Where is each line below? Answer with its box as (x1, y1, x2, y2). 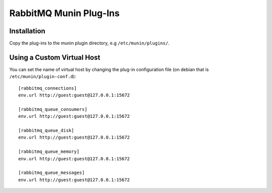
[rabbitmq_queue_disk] (18, 127, 75, 134)
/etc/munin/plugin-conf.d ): (9, 74, 77, 80)
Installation (9, 27, 45, 35)
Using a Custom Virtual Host (9, 53, 101, 61)
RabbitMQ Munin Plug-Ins (9, 8, 120, 19)
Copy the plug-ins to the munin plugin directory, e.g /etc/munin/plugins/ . (9, 40, 170, 46)
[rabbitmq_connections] (18, 85, 77, 91)
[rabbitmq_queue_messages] (18, 170, 85, 176)
